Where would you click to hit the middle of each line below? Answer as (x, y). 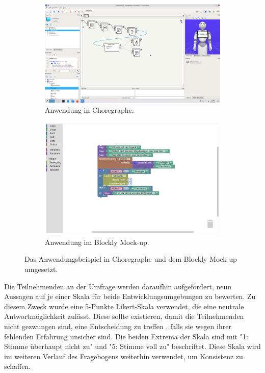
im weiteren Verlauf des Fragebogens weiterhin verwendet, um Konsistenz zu (124, 356)
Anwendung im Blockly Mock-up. (97, 242)
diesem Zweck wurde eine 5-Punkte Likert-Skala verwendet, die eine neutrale (124, 306)
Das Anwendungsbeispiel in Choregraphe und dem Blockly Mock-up (131, 259)
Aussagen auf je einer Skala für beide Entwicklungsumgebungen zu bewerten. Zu (130, 296)
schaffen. (18, 366)
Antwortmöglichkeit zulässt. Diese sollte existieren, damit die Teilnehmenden (124, 316)
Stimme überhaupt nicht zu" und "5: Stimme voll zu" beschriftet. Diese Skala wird (132, 346)
